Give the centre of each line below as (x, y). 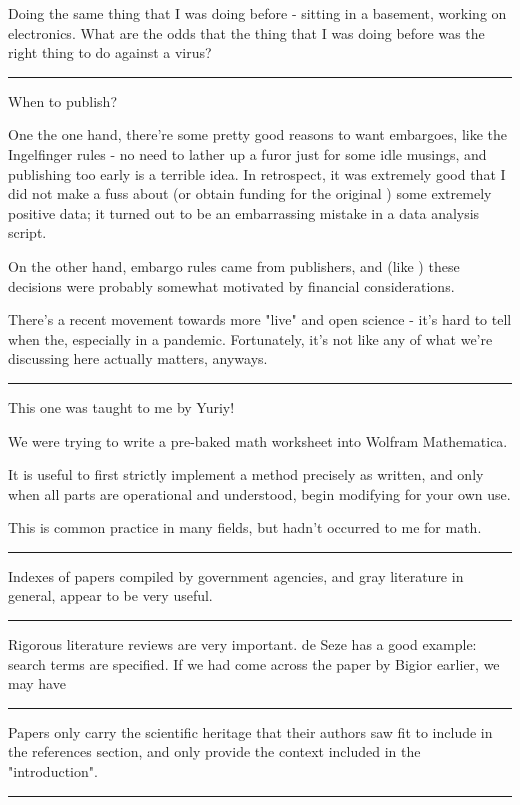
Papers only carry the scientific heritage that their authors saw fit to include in (250, 731)
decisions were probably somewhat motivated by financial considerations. (231, 285)
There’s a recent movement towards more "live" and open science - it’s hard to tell (260, 319)
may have (37, 683)
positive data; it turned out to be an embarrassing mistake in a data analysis (244, 212)
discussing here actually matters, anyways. (138, 358)
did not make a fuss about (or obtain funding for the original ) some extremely (250, 193)
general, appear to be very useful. (110, 595)
